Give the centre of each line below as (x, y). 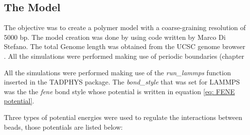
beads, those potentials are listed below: (63, 127)
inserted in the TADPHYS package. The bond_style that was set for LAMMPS (122, 82)
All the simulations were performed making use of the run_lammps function (117, 72)
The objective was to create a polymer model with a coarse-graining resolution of (125, 27)
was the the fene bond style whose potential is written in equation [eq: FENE (119, 91)
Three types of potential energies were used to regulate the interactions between (123, 117)
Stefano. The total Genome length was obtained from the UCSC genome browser (125, 46)
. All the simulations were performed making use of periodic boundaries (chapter (124, 56)
